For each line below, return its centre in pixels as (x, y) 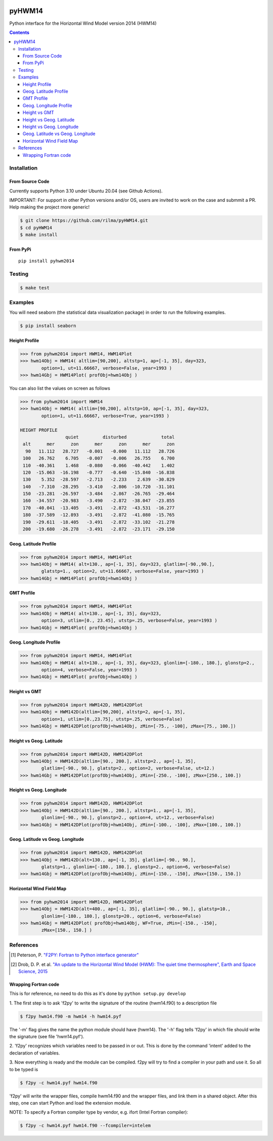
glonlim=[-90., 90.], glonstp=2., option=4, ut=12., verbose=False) (128, 818)
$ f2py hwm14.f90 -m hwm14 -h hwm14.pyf (71, 1016)
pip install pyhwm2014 (47, 261)
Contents (19, 32)
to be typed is (24, 1069)
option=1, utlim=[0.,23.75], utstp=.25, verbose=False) (112, 719)
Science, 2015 (33, 971)
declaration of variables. (35, 1053)
